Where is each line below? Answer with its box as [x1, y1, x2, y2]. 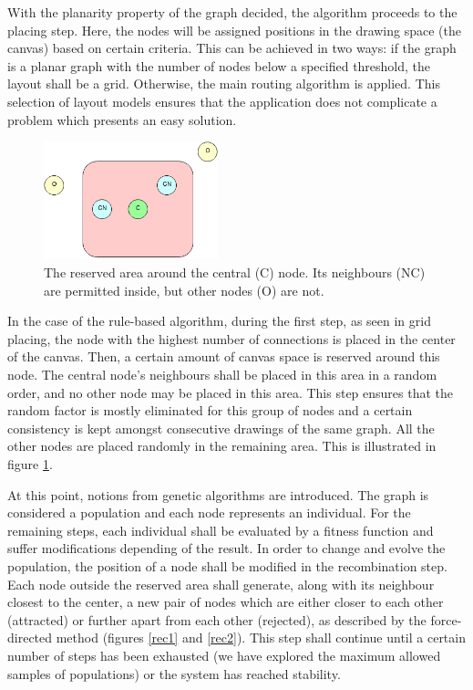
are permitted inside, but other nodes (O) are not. [44, 280, 324, 299]
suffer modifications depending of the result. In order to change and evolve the [7, 538, 446, 558]
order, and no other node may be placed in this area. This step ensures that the [7, 382, 454, 402]
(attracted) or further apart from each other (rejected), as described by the [7, 610, 427, 629]
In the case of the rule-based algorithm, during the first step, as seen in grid [7, 311, 431, 330]
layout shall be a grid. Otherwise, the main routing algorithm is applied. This [7, 74, 440, 93]
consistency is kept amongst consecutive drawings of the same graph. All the [7, 418, 435, 437]
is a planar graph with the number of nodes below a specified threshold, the [7, 56, 431, 75]
